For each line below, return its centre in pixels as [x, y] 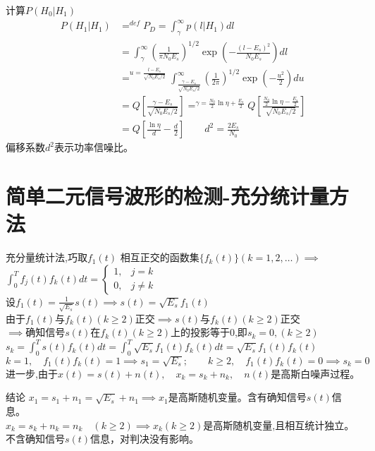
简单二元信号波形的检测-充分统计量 [167, 196]
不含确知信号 [35, 439]
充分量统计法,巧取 [47, 257]
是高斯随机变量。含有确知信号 [237, 397]
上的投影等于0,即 [209, 332]
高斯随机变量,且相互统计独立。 [284, 425]
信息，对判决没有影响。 [145, 439]
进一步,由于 [32, 373]
